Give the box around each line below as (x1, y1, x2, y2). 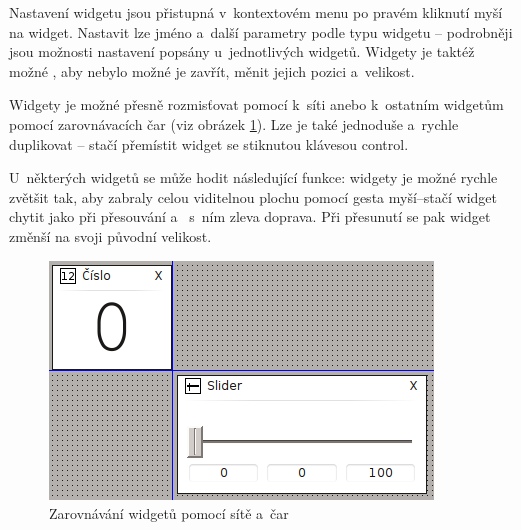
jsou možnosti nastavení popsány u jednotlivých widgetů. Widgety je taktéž (9, 41, 475, 62)
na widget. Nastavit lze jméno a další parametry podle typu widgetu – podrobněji (9, 21, 513, 42)
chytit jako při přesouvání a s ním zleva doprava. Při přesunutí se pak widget (9, 206, 491, 227)
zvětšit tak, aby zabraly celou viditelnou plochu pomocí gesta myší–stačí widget (9, 186, 497, 207)
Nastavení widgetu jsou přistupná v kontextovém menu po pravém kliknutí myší (9, 2, 503, 22)
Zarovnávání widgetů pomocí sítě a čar (49, 503, 289, 524)
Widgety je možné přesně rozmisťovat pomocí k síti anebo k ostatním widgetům (9, 94, 504, 115)
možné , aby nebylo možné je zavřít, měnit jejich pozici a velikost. (9, 60, 415, 81)
